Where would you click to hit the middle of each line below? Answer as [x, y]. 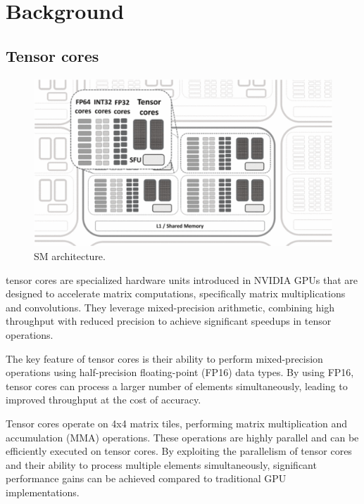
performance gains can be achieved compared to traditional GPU [146, 478]
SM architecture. [70, 256]
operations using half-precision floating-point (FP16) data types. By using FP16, [180, 372]
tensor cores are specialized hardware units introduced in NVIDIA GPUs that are [182, 279]
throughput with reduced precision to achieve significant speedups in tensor [169, 321]
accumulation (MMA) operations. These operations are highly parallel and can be [182, 437]
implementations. [43, 492]
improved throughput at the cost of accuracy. [103, 400]
